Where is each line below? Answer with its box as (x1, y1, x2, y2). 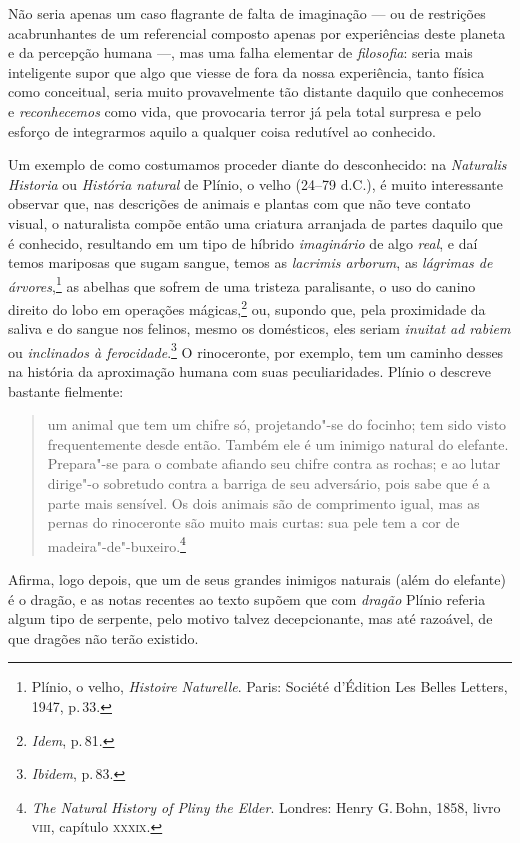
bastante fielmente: (8, 380, 124, 401)
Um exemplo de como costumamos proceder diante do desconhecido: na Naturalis (8, 154, 507, 175)
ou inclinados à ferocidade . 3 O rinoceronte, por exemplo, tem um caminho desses (8, 338, 504, 362)
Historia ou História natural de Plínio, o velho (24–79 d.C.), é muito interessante (8, 173, 503, 194)
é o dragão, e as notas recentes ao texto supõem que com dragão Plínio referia (8, 588, 486, 609)
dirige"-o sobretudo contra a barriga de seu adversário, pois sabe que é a (47, 473, 491, 494)
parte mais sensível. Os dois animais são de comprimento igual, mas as (47, 492, 480, 513)
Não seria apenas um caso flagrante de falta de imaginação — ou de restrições (8, 3, 486, 23)
